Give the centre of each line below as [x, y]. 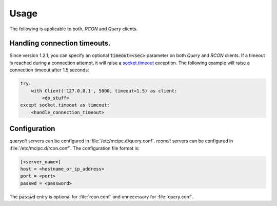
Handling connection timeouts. [60, 43]
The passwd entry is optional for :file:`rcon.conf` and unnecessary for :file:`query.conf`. [102, 196]
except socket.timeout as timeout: [65, 105]
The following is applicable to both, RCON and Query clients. [74, 29]
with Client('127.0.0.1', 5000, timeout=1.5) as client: [104, 91]
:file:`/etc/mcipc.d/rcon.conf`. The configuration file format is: [74, 148]
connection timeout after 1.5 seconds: [49, 70]
